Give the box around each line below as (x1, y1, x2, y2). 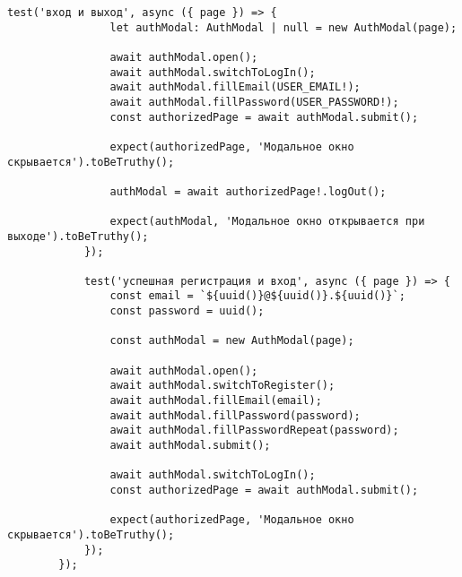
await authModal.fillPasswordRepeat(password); (109, 424, 399, 437)
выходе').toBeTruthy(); (7, 229, 149, 243)
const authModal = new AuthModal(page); (109, 334, 354, 348)
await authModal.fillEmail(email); (109, 394, 322, 408)
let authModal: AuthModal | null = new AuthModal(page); (109, 21, 458, 34)
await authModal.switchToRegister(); (109, 379, 336, 392)
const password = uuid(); (109, 305, 265, 318)
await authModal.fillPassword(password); (109, 409, 361, 422)
